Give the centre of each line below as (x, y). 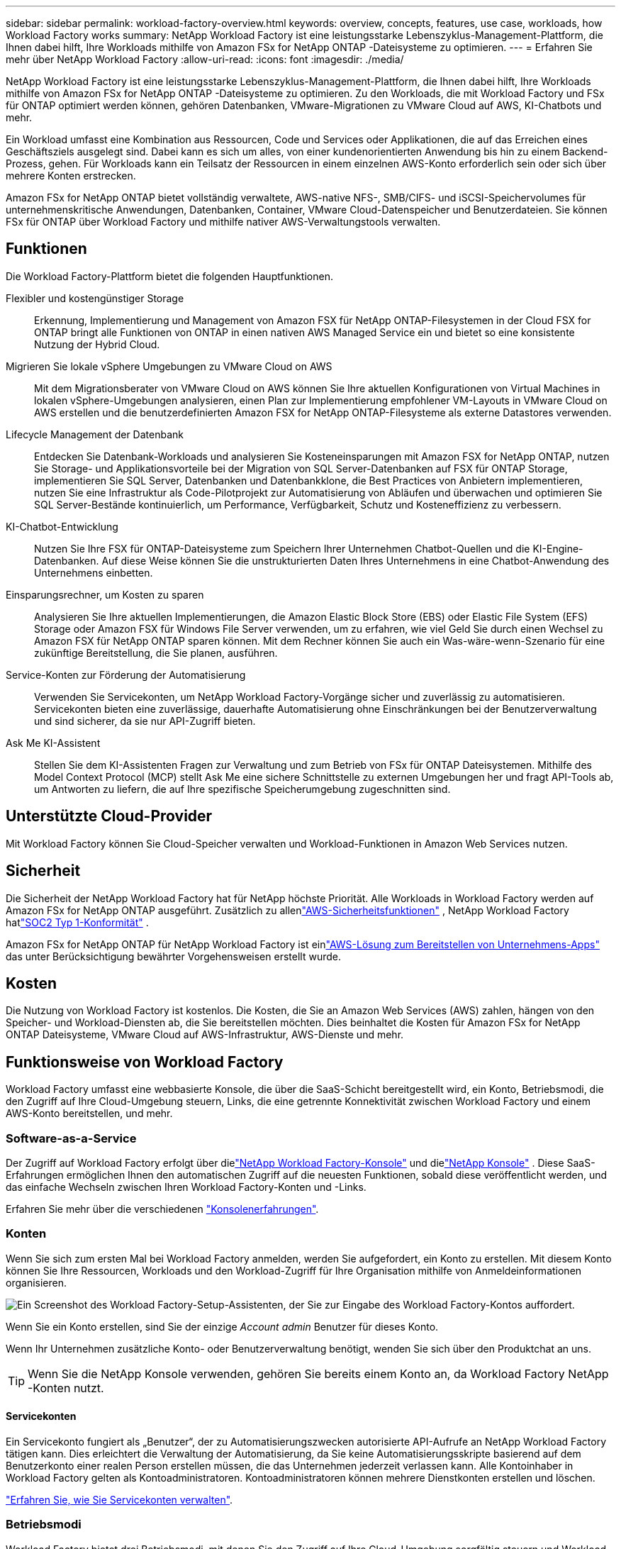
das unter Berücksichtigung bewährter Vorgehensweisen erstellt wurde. (173, 956)
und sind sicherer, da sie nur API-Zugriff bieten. (145, 721)
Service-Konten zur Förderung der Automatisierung (126, 674)
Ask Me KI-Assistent (53, 743)
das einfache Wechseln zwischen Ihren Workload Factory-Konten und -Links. (186, 1187)
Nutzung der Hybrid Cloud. (97, 344)
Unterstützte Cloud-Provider (109, 816)
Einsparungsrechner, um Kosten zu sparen (105, 594)
